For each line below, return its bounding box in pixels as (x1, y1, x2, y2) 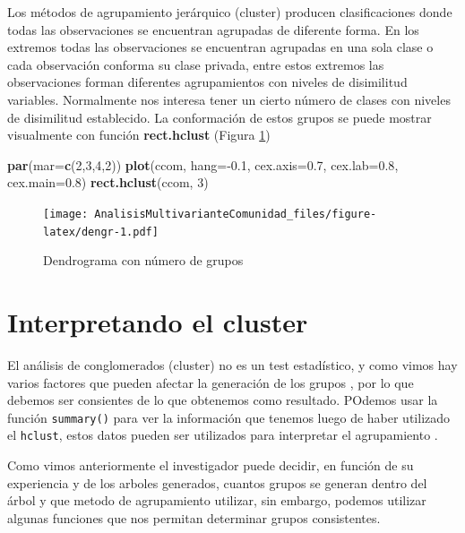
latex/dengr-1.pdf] (43, 225, 159, 238)
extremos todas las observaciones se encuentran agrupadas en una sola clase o (7, 38, 434, 56)
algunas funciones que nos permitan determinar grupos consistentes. (7, 508, 381, 527)
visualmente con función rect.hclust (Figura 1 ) (7, 125, 271, 144)
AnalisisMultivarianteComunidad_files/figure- (94, 207, 377, 220)
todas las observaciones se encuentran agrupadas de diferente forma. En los (7, 20, 419, 39)
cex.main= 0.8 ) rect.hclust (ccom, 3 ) (7, 173, 209, 192)
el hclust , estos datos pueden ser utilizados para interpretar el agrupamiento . (7, 426, 438, 444)
